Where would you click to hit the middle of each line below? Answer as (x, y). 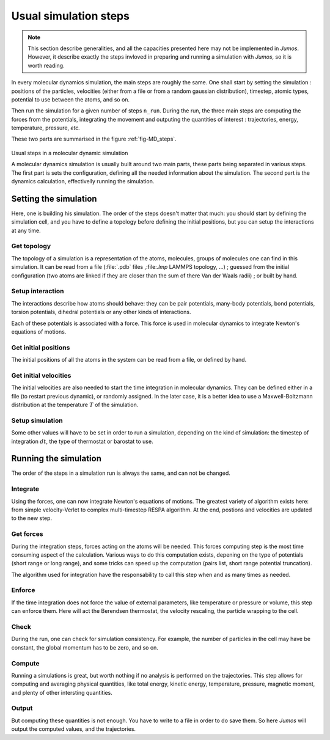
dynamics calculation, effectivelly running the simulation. (83, 181)
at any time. (26, 230)
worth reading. (46, 65)
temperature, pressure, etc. (46, 128)
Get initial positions (41, 347)
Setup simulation (37, 420)
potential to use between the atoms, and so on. (71, 99)
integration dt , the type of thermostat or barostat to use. (82, 441)
